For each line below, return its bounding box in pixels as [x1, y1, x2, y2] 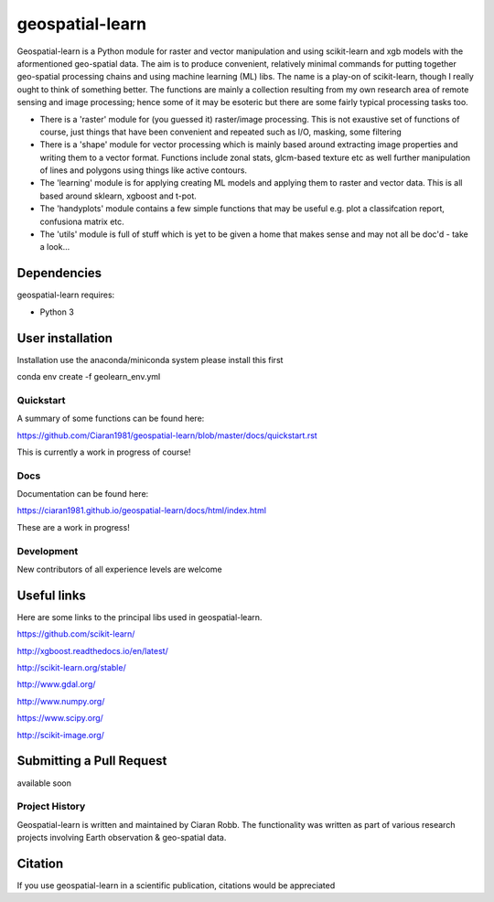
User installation [16, 330, 113, 346]
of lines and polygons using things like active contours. [39, 165, 247, 176]
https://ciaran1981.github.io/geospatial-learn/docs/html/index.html [16, 505, 267, 516]
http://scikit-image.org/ [16, 729, 105, 740]
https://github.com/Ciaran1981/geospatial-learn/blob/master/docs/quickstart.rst [16, 430, 317, 441]
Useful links [16, 587, 87, 603]
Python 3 [39, 306, 75, 317]
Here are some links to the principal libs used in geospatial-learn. [16, 611, 263, 622]
